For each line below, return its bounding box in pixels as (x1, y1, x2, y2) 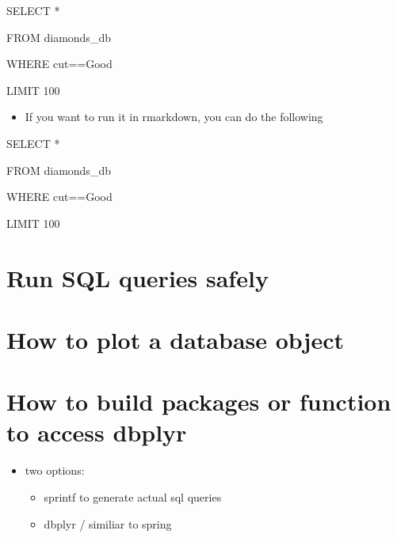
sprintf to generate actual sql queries (44, 489, 222, 505)
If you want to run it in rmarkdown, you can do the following (25, 108, 323, 125)
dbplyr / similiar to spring (44, 515, 172, 532)
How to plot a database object (6, 323, 345, 355)
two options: (25, 462, 85, 479)
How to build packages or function (6, 385, 391, 418)
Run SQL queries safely (6, 261, 269, 294)
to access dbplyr (6, 416, 187, 449)
